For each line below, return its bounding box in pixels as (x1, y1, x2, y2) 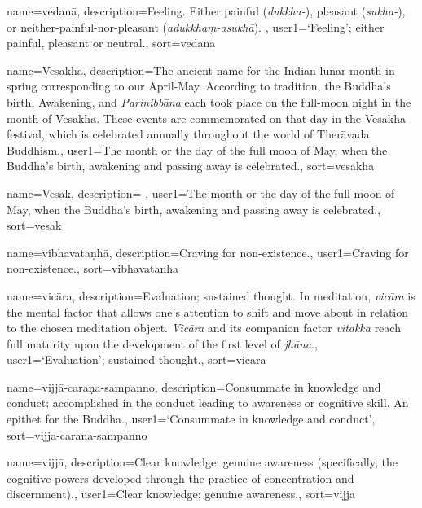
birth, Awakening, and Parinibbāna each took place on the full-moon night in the (7, 93, 411, 110)
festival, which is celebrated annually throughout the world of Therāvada (7, 125, 370, 142)
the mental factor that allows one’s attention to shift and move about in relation (7, 303, 409, 320)
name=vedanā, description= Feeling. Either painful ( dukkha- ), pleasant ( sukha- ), (7, 2, 406, 19)
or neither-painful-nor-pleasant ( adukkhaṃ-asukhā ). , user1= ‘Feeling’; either (7, 18, 385, 35)
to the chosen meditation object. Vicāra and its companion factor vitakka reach (7, 319, 401, 336)
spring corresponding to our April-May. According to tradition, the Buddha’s (7, 77, 391, 94)
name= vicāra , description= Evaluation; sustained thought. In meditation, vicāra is (7, 287, 415, 304)
